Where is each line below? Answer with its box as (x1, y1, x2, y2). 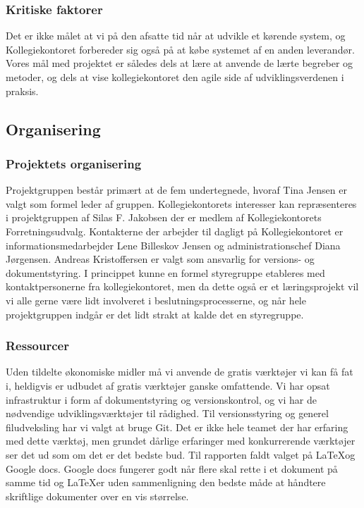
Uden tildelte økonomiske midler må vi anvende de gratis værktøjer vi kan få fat (6, 364, 353, 379)
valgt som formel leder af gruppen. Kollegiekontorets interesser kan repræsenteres (6, 196, 357, 211)
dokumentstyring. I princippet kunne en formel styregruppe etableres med (6, 265, 325, 280)
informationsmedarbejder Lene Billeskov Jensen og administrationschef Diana (6, 237, 341, 252)
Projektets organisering (6, 154, 142, 172)
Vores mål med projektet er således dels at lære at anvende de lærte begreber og (6, 56, 353, 70)
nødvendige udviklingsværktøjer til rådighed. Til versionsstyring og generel (6, 406, 329, 421)
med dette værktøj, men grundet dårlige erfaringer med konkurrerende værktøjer (6, 433, 356, 448)
